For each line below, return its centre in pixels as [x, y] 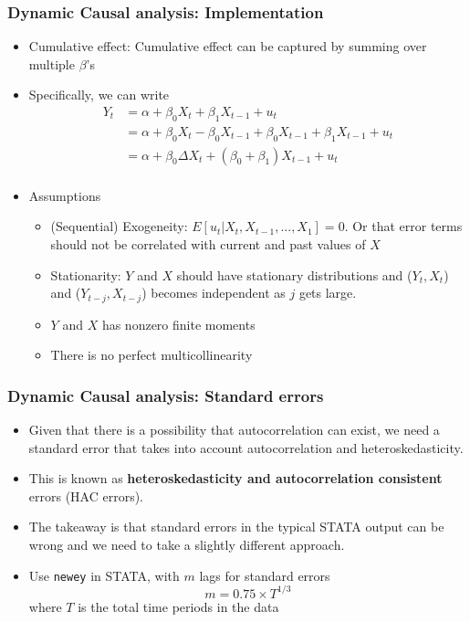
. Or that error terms [403, 226]
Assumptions [65, 195]
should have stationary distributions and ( [294, 274]
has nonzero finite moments [178, 324]
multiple [52, 63]
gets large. [328, 293]
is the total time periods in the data [178, 606]
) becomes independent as [214, 293]
